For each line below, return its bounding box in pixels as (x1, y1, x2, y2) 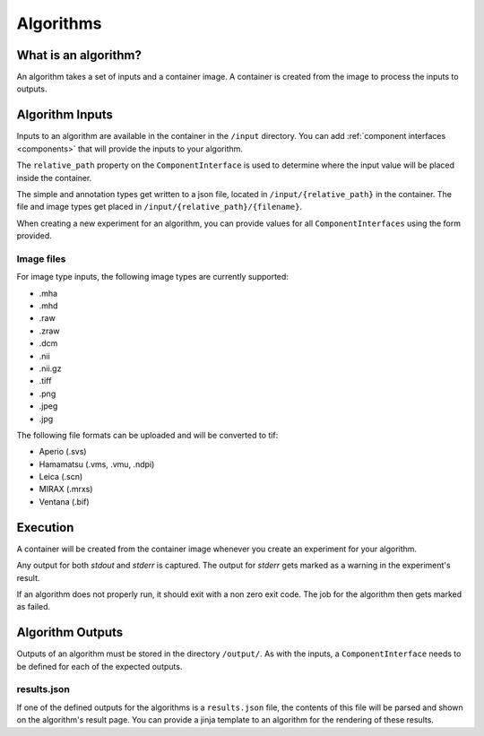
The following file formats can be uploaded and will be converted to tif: (16, 429, 279, 440)
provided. (16, 230, 53, 241)
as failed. (16, 602, 51, 612)
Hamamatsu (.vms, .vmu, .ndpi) (39, 458, 155, 470)
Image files (16, 252, 66, 264)
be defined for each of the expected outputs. (16, 661, 183, 671)
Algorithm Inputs (16, 108, 114, 123)
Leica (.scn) (39, 472, 83, 482)
